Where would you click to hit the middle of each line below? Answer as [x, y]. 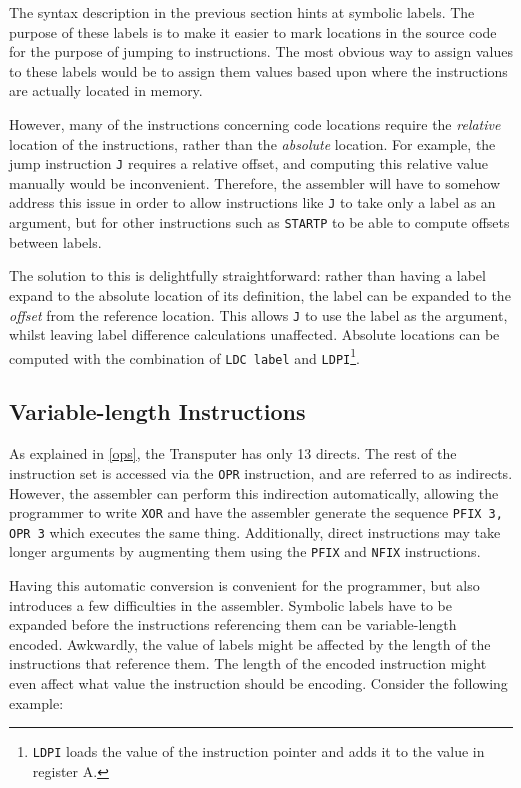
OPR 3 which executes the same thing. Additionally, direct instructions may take [255, 531]
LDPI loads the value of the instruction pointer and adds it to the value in [258, 751]
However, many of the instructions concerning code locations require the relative [255, 123]
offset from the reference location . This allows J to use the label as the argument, [258, 314]
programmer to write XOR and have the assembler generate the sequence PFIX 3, [256, 512]
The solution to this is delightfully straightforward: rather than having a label [247, 275]
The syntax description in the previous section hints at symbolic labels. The [242, 12]
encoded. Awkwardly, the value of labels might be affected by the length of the [250, 643]
